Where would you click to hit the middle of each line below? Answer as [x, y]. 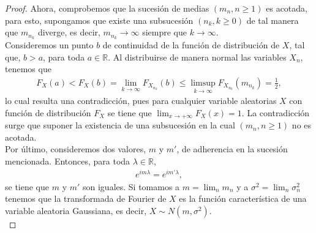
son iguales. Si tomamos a [131, 186]
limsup [203, 83]
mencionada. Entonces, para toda [68, 161]
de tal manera [273, 20]
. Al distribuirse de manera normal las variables [197, 57]
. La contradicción [276, 112]
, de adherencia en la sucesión [232, 149]
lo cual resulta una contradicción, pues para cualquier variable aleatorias [141, 101]
